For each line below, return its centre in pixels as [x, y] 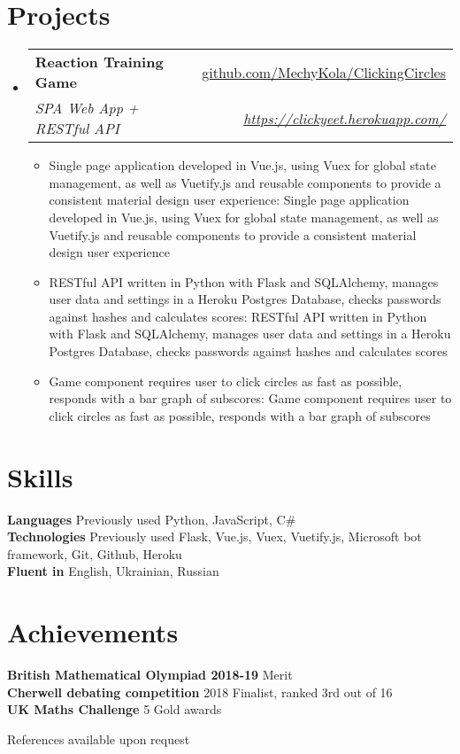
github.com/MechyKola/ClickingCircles [324, 72]
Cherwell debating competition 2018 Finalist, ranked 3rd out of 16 [200, 692]
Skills [40, 476]
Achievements [93, 632]
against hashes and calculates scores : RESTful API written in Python [238, 316]
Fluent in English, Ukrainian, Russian [113, 571]
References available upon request [99, 738]
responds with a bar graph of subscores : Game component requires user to [250, 398]
